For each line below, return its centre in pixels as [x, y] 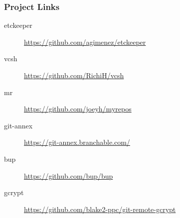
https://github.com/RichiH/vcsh [74, 75]
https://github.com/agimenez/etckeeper [85, 42]
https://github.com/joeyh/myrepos [78, 109]
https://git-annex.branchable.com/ [77, 142]
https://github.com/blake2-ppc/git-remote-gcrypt [100, 209]
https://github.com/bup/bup [69, 175]
